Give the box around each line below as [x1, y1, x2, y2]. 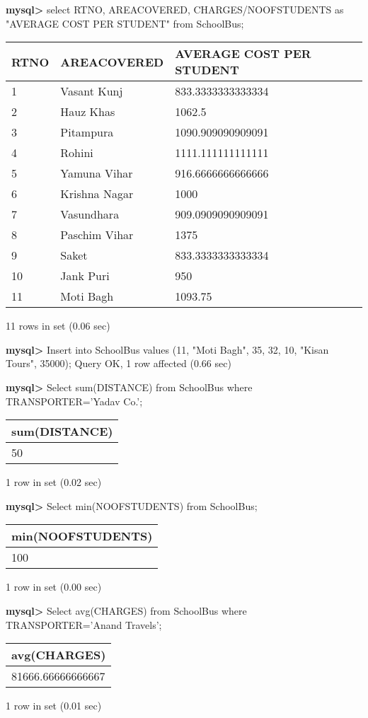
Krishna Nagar [60, 185, 134, 202]
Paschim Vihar [60, 226, 134, 243]
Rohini [60, 144, 93, 161]
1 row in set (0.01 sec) [6, 698, 102, 713]
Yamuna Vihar [60, 165, 133, 182]
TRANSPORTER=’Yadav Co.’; [6, 393, 143, 408]
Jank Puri [60, 267, 110, 284]
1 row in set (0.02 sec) [6, 475, 102, 490]
